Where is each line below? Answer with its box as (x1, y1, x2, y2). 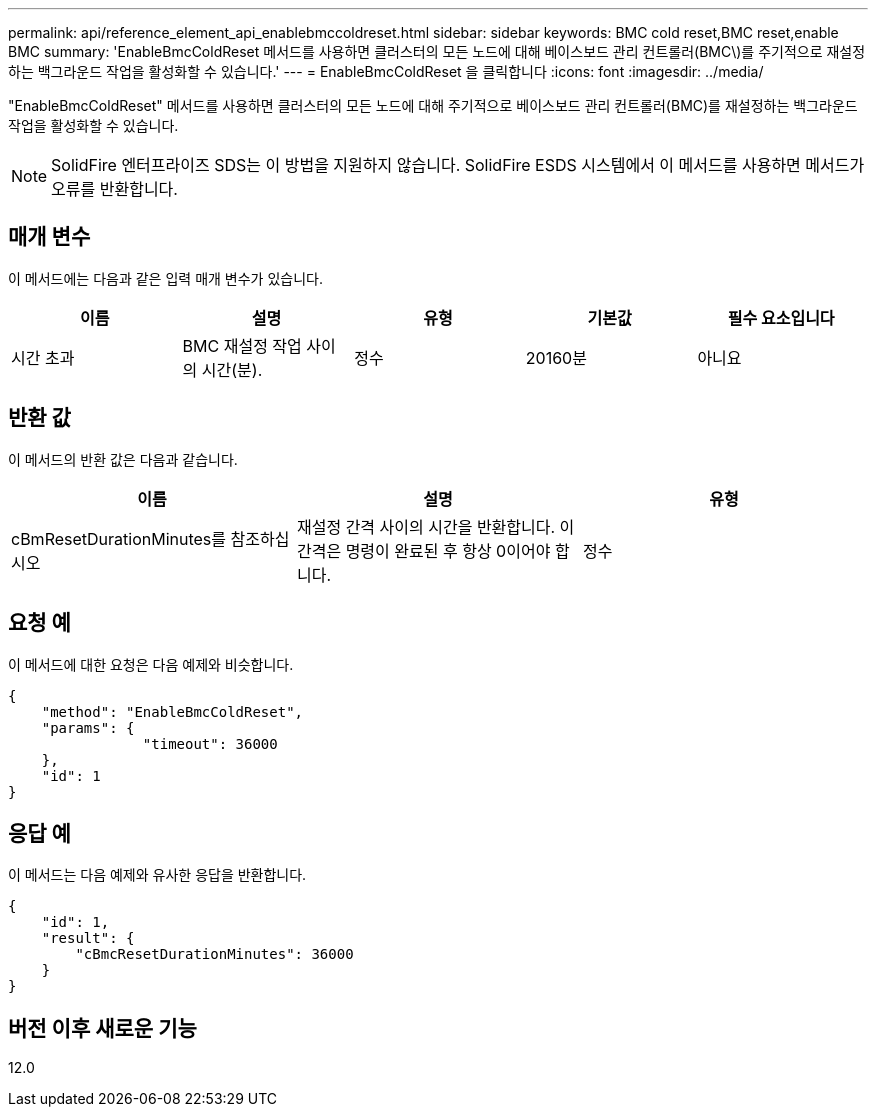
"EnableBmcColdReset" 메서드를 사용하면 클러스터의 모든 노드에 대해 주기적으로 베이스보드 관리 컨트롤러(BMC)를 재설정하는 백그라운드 (8, 97, 858, 114)
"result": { (41, 930, 135, 947)
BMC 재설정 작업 (182, 335, 302, 356)
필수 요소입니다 (727, 307, 835, 328)
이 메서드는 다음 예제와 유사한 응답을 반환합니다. (8, 866, 307, 884)
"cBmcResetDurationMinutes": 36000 (75, 946, 354, 963)
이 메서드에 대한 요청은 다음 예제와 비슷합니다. (8, 655, 294, 673)
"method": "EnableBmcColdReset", (41, 703, 304, 720)
